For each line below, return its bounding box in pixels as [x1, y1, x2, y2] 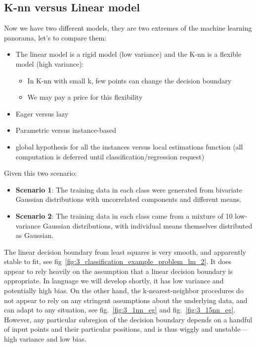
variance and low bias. [19, 334, 86, 344]
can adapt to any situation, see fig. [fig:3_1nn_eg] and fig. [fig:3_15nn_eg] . [4, 305, 236, 315]
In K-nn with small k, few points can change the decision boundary [27, 75, 232, 85]
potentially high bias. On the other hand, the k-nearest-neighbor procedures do [4, 285, 244, 296]
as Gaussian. [15, 230, 54, 240]
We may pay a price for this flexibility [27, 92, 143, 102]
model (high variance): [15, 58, 84, 69]
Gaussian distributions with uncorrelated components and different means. [15, 194, 242, 204]
